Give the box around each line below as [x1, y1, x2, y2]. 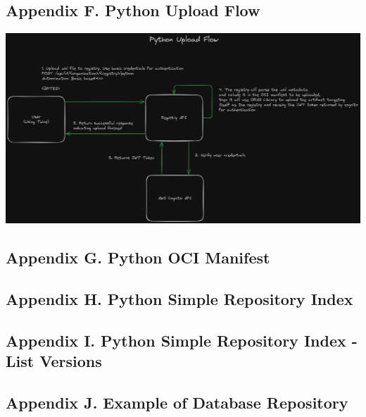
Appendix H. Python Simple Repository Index [6, 288, 353, 310]
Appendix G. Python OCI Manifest [6, 247, 270, 268]
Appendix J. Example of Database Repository [6, 392, 348, 413]
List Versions [6, 350, 102, 372]
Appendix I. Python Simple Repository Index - [6, 329, 358, 351]
